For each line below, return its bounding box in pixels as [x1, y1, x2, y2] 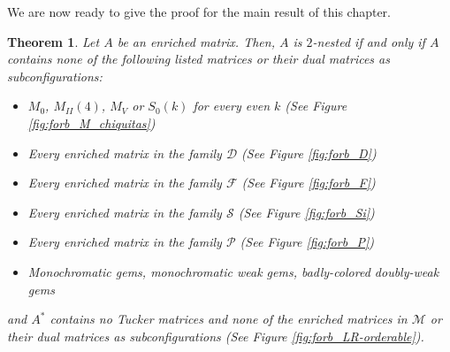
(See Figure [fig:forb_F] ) [241, 173, 376, 192]
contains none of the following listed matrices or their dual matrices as [7, 50, 390, 68]
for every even [193, 96, 271, 115]
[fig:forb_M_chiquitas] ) [27, 113, 156, 132]
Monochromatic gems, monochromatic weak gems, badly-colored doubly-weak [27, 262, 439, 280]
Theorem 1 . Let [7, 32, 100, 50]
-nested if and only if [312, 32, 425, 50]
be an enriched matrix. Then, [117, 32, 275, 50]
